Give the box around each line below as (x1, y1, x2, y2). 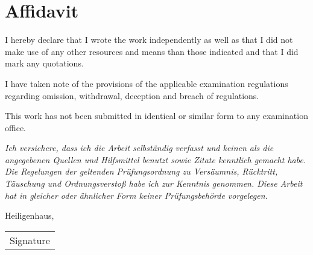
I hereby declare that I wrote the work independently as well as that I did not (5, 33, 293, 46)
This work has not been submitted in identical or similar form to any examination (5, 109, 308, 122)
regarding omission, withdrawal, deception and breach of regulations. (5, 89, 259, 102)
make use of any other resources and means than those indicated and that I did (5, 45, 299, 57)
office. (5, 121, 26, 134)
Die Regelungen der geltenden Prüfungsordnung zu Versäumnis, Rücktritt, (5, 165, 278, 178)
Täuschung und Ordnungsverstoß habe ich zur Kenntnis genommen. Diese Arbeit (5, 177, 303, 190)
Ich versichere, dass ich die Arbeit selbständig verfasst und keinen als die (5, 141, 274, 154)
